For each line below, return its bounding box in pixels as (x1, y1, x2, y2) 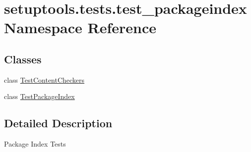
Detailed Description (4, 115, 113, 131)
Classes (4, 51, 42, 66)
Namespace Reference (4, 17, 156, 38)
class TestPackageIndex (4, 91, 75, 101)
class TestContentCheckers (4, 74, 85, 85)
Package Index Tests (4, 139, 66, 149)
